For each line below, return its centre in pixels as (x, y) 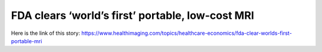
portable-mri (27, 41)
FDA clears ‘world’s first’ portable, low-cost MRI (133, 15)
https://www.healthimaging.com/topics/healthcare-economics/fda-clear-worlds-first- (187, 33)
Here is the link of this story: (46, 33)
